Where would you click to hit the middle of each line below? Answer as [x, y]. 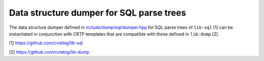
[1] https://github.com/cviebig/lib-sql [46, 43]
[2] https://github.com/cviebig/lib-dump [49, 52]
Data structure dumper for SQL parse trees [98, 13]
